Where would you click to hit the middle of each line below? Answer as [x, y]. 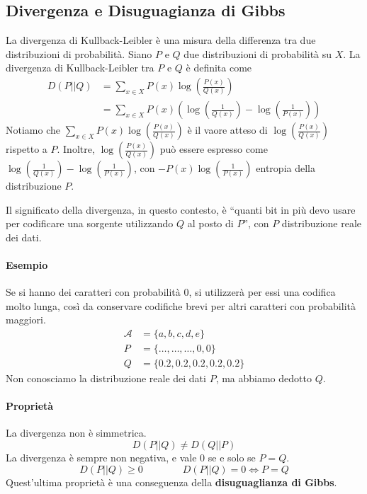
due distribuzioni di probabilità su [258, 53]
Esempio [27, 265]
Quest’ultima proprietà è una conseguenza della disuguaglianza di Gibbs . [171, 482]
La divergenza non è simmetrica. [76, 433]
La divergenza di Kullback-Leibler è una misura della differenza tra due [161, 40]
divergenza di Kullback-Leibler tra [80, 68]
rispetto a [27, 149]
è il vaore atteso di [227, 130]
